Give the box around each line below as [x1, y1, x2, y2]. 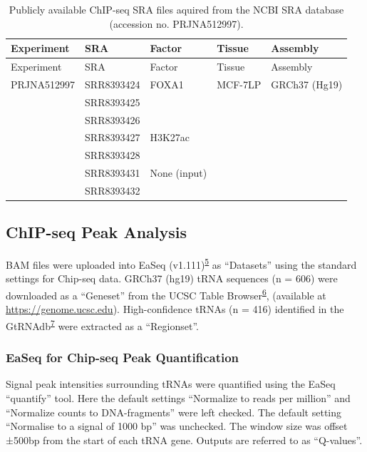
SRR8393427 [85, 130, 140, 145]
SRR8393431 [85, 165, 140, 180]
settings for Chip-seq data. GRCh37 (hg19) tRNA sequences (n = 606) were [6, 271, 338, 286]
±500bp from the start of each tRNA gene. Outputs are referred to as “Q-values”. [6, 432, 363, 447]
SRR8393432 [85, 183, 140, 197]
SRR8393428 [85, 148, 140, 163]
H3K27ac [150, 130, 190, 145]
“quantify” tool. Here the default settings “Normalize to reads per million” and [6, 390, 351, 405]
